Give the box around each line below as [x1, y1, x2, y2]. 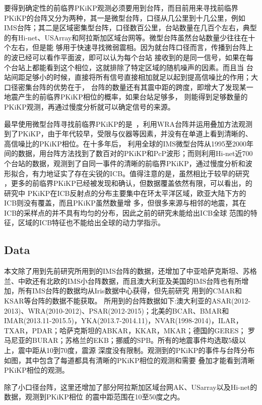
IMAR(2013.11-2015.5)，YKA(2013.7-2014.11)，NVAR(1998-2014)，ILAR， [4, 315, 243, 326]
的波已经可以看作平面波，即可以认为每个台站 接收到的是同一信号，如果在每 [4, 52, 253, 62]
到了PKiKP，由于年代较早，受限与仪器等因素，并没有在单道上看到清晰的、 [4, 128, 252, 139]
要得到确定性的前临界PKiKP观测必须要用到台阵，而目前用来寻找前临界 [4, 3, 238, 13]
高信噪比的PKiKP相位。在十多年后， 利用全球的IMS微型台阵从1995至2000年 [4, 138, 254, 148]
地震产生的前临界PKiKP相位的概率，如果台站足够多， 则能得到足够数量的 [4, 91, 248, 102]
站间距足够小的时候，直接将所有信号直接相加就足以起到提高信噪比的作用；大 [4, 72, 258, 82]
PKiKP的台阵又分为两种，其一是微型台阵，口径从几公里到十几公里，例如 [4, 12, 245, 23]
